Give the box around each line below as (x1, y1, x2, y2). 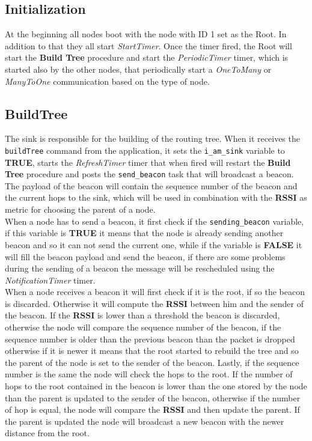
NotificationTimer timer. (5, 273, 96, 286)
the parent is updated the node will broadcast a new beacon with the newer (5, 415, 284, 427)
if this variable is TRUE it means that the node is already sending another (5, 227, 284, 239)
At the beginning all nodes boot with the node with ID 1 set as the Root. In (5, 28, 287, 40)
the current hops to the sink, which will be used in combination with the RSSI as (5, 191, 307, 204)
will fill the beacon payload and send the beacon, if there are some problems (5, 250, 286, 263)
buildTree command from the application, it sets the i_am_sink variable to (5, 144, 285, 156)
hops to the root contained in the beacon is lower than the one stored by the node (5, 380, 307, 392)
